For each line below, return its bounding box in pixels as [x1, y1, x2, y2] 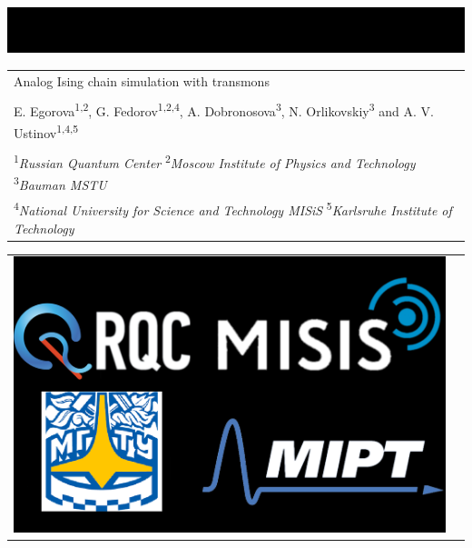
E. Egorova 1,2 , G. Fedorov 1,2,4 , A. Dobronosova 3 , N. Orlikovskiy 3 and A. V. [14, 99, 434, 121]
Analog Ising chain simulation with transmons [14, 71, 270, 90]
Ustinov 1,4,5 [14, 120, 79, 142]
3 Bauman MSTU [14, 172, 107, 194]
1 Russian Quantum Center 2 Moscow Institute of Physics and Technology [14, 151, 416, 173]
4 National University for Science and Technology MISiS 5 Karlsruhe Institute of [14, 198, 452, 220]
